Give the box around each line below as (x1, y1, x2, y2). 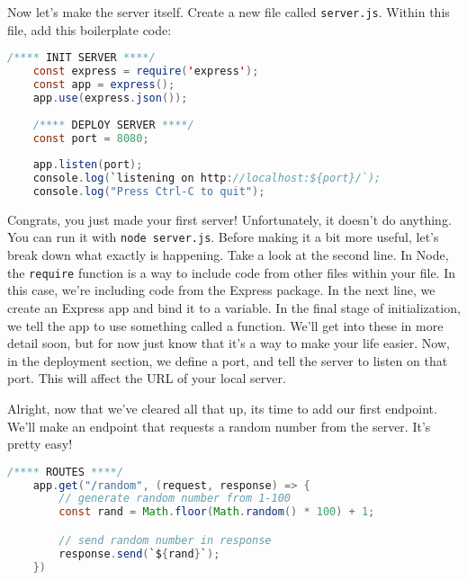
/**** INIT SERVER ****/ (7, 51, 156, 65)
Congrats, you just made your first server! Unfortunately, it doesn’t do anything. (7, 210, 452, 228)
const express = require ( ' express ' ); (32, 65, 259, 78)
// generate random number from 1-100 (58, 492, 291, 505)
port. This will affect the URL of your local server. (7, 369, 286, 388)
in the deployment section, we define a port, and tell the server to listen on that (7, 351, 448, 370)
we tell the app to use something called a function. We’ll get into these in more (7, 316, 444, 335)
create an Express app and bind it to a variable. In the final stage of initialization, (7, 298, 461, 317)
